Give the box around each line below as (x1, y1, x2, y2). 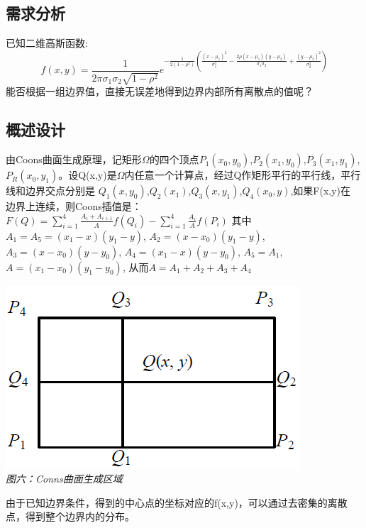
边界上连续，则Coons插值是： (6, 199, 142, 214)
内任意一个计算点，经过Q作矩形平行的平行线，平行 (124, 167, 361, 182)
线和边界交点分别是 (6, 183, 95, 198)
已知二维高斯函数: (6, 35, 88, 50)
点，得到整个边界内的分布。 (6, 509, 135, 524)
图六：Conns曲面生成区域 (6, 471, 123, 486)
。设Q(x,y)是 (58, 167, 117, 182)
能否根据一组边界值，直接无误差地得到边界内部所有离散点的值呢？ (6, 84, 314, 99)
